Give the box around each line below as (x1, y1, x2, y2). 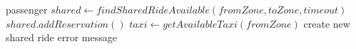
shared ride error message (6, 30, 117, 45)
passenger (6, 2, 48, 16)
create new (303, 16, 350, 31)
